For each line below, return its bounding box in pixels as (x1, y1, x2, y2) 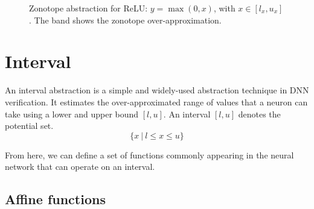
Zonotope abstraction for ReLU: (29, 2, 148, 14)
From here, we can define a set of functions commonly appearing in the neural (5, 148, 294, 161)
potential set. (5, 119, 54, 132)
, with (213, 2, 235, 14)
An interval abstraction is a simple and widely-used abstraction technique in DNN (5, 84, 309, 96)
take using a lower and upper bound (5, 107, 139, 120)
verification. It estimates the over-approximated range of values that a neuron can (5, 95, 308, 108)
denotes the (238, 107, 281, 120)
